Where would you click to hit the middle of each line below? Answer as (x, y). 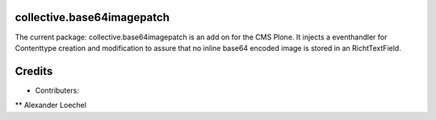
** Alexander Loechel (50, 106)
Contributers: (57, 90)
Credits (34, 71)
